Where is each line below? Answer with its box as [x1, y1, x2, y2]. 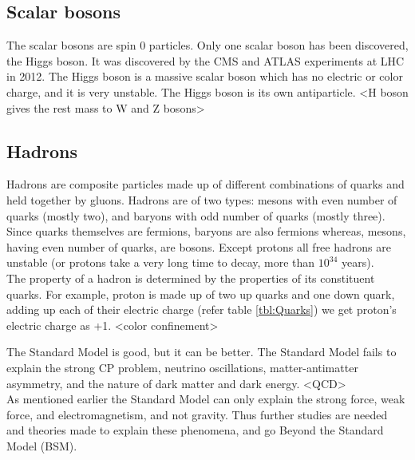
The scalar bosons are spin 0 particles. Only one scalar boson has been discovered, [6, 37, 409, 54]
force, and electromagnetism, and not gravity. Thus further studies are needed [6, 406, 388, 422]
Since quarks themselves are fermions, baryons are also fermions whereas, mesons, [6, 223, 406, 240]
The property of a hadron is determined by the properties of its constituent [6, 269, 375, 286]
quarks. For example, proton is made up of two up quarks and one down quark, [6, 285, 395, 302]
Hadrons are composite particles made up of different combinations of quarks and [6, 176, 405, 192]
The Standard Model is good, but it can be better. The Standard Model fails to [6, 343, 397, 360]
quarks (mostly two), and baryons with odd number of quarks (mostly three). [6, 207, 385, 224]
